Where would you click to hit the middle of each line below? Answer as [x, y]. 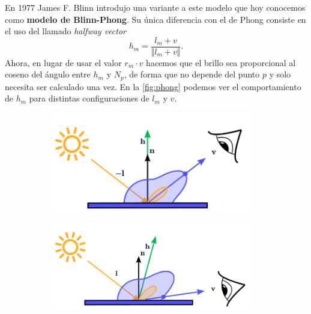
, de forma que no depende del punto [192, 74]
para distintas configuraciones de [89, 98]
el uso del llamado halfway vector [65, 31]
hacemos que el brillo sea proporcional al [221, 62]
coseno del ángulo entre [48, 74]
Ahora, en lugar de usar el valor [63, 62]
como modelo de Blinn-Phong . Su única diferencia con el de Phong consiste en [155, 19]
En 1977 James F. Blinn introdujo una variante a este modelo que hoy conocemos [155, 7]
